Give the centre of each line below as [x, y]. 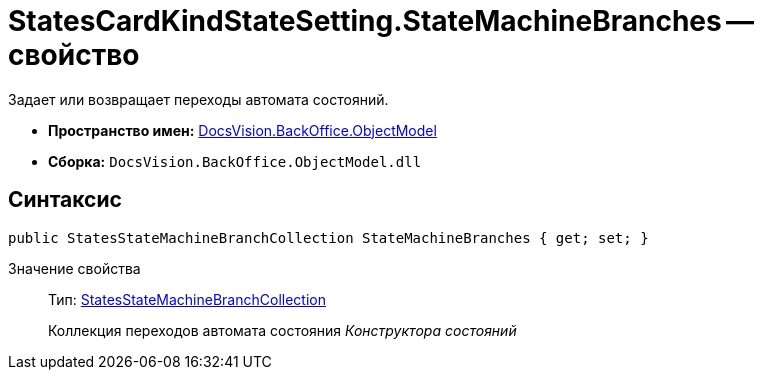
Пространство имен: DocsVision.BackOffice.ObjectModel [242, 130]
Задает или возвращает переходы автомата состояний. [198, 99]
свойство [74, 55]
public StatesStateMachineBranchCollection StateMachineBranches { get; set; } [328, 237]
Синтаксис [65, 200]
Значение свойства [74, 268]
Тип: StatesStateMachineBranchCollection [187, 299]
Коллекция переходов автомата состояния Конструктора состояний [282, 330]
